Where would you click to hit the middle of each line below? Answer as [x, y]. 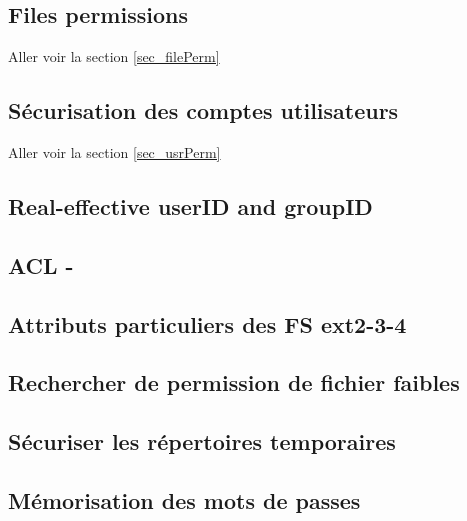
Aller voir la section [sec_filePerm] [114, 56]
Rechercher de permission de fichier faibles [234, 382]
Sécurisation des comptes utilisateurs [203, 110]
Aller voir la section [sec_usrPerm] [114, 152]
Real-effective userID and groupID [190, 205]
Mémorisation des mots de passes [184, 499]
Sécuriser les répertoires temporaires [202, 441]
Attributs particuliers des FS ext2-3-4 [207, 323]
